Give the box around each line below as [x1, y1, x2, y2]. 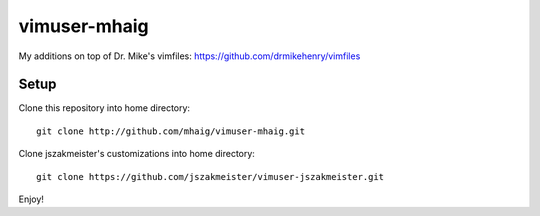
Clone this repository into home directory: [18, 102, 190, 114]
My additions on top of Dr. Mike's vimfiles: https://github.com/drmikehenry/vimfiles [18, 50, 361, 62]
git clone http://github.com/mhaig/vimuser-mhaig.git [36, 125, 305, 137]
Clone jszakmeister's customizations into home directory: [18, 148, 255, 160]
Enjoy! [18, 193, 45, 205]
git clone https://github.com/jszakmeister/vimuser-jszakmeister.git [36, 171, 385, 182]
